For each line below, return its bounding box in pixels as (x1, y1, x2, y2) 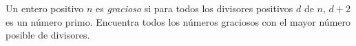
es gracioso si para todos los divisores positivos (96, 1, 293, 15)
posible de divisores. (6, 28, 90, 42)
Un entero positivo (6, 1, 84, 15)
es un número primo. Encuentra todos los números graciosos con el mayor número (6, 14, 351, 28)
